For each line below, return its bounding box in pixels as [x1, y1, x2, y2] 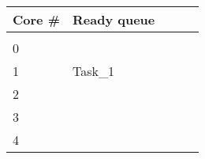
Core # [13, 10, 60, 28]
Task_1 [72, 62, 114, 80]
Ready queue [72, 10, 155, 28]
